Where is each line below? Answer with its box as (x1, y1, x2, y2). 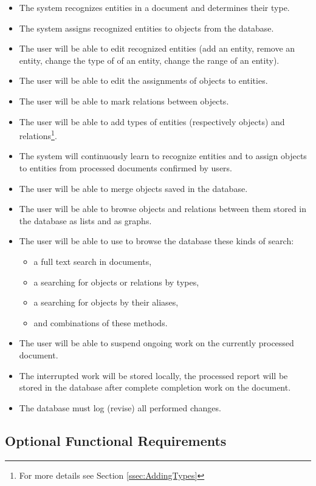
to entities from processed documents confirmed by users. (19, 162, 232, 174)
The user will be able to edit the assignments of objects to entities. (19, 74, 268, 87)
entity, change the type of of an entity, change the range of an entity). (19, 53, 280, 66)
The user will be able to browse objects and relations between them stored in (19, 202, 307, 215)
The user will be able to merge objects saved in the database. (19, 182, 248, 194)
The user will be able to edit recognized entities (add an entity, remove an (19, 42, 295, 55)
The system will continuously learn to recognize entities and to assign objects (19, 149, 307, 162)
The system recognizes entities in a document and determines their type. (19, 1, 290, 13)
